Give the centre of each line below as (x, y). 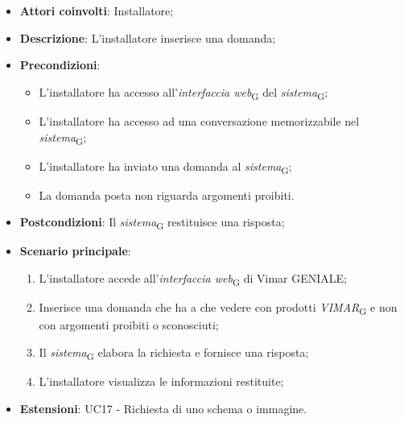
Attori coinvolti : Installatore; (97, 10)
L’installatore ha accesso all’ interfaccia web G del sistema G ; (183, 93)
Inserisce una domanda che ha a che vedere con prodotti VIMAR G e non (218, 308)
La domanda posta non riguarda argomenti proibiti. (167, 194)
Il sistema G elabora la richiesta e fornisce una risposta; (174, 353)
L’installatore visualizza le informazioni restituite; (161, 381)
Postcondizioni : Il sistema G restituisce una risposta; (152, 223)
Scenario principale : (75, 251)
